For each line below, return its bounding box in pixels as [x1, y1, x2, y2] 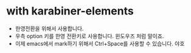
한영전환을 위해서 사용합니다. [15, 25, 84, 32]
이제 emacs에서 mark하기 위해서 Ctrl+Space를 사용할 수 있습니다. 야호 [15, 40, 185, 47]
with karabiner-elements [6, 4, 134, 18]
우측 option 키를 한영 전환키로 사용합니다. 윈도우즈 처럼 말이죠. [15, 32, 164, 40]
